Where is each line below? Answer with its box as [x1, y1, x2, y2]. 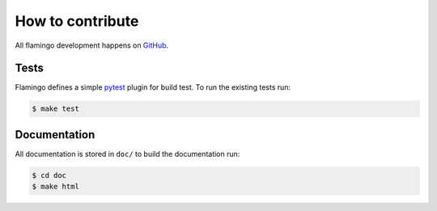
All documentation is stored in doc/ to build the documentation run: [15, 149, 240, 158]
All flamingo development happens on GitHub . [15, 40, 169, 50]
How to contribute [15, 12, 139, 30]
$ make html [32, 182, 80, 192]
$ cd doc [32, 171, 67, 179]
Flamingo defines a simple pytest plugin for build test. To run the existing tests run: [15, 82, 291, 92]
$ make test [32, 104, 80, 113]
